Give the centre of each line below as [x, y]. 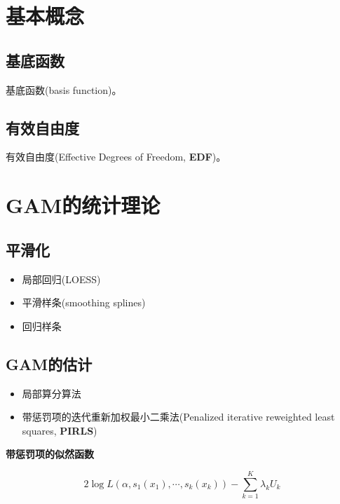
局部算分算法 [52, 393]
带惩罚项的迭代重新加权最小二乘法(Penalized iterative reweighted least [178, 417]
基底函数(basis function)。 [64, 89]
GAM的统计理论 [83, 205]
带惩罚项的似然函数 [50, 454]
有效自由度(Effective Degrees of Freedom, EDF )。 [116, 157]
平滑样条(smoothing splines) [84, 302]
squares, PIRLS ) [60, 430]
